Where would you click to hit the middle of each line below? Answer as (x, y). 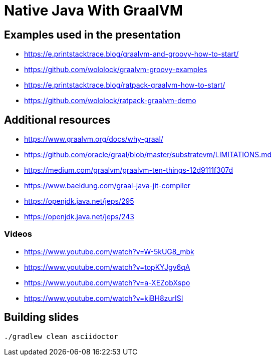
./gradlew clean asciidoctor (61, 336)
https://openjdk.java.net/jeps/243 (79, 217)
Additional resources (57, 120)
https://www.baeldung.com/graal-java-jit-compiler (107, 186)
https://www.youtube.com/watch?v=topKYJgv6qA (107, 267)
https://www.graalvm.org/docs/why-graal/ (94, 139)
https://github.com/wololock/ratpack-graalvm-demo (110, 101)
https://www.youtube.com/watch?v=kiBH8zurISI (104, 298)
